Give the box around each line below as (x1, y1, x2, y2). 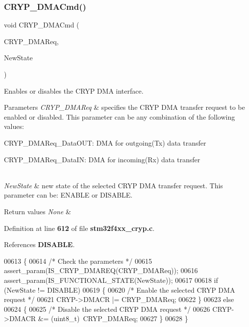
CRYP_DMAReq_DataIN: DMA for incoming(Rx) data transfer (4, 154, 200, 164)
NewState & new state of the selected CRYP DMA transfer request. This (4, 180, 223, 190)
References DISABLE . (4, 239, 75, 250)
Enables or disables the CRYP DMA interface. (4, 85, 144, 96)
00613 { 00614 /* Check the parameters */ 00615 (4, 255, 152, 266)
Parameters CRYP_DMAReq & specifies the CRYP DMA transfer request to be (4, 102, 245, 112)
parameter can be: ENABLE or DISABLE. (4, 190, 133, 200)
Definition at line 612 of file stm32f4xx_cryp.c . (4, 223, 155, 233)
